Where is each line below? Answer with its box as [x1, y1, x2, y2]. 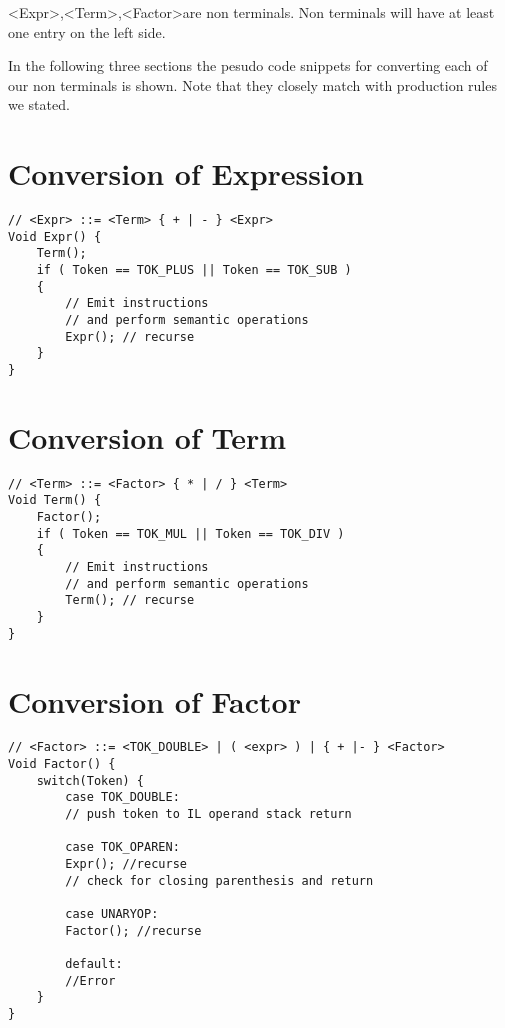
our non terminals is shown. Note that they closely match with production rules [8, 74, 497, 95]
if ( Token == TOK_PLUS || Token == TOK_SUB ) [36, 263, 352, 278]
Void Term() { [8, 493, 102, 508]
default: [65, 957, 123, 971]
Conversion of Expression [8, 153, 364, 194]
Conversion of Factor [8, 680, 301, 721]
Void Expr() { [8, 229, 102, 244]
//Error [65, 973, 116, 988]
